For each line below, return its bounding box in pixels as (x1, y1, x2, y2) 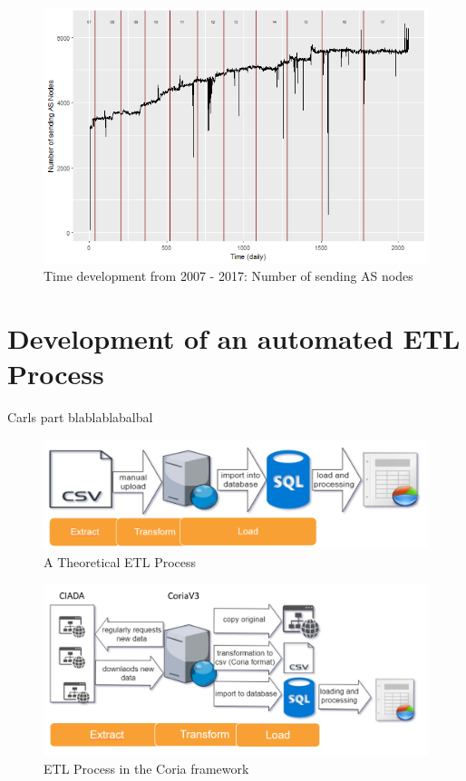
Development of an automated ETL (7, 320, 461, 357)
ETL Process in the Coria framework (44, 758, 249, 777)
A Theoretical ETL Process (44, 552, 197, 571)
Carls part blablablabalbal (7, 408, 153, 427)
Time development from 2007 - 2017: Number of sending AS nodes (44, 266, 413, 285)
